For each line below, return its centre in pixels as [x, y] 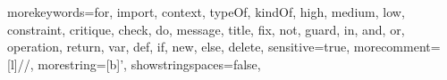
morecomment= [397, 47]
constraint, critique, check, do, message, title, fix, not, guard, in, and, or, [206, 29]
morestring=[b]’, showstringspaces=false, [149, 64]
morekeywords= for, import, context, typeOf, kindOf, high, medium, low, [206, 12]
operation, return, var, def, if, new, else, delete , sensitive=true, [179, 47]
